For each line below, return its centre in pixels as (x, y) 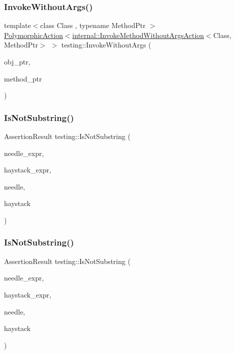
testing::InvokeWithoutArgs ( (106, 45)
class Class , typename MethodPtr (93, 25)
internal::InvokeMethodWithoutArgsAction (138, 35)
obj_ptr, (17, 61)
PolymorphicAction (34, 35)
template (18, 25)
